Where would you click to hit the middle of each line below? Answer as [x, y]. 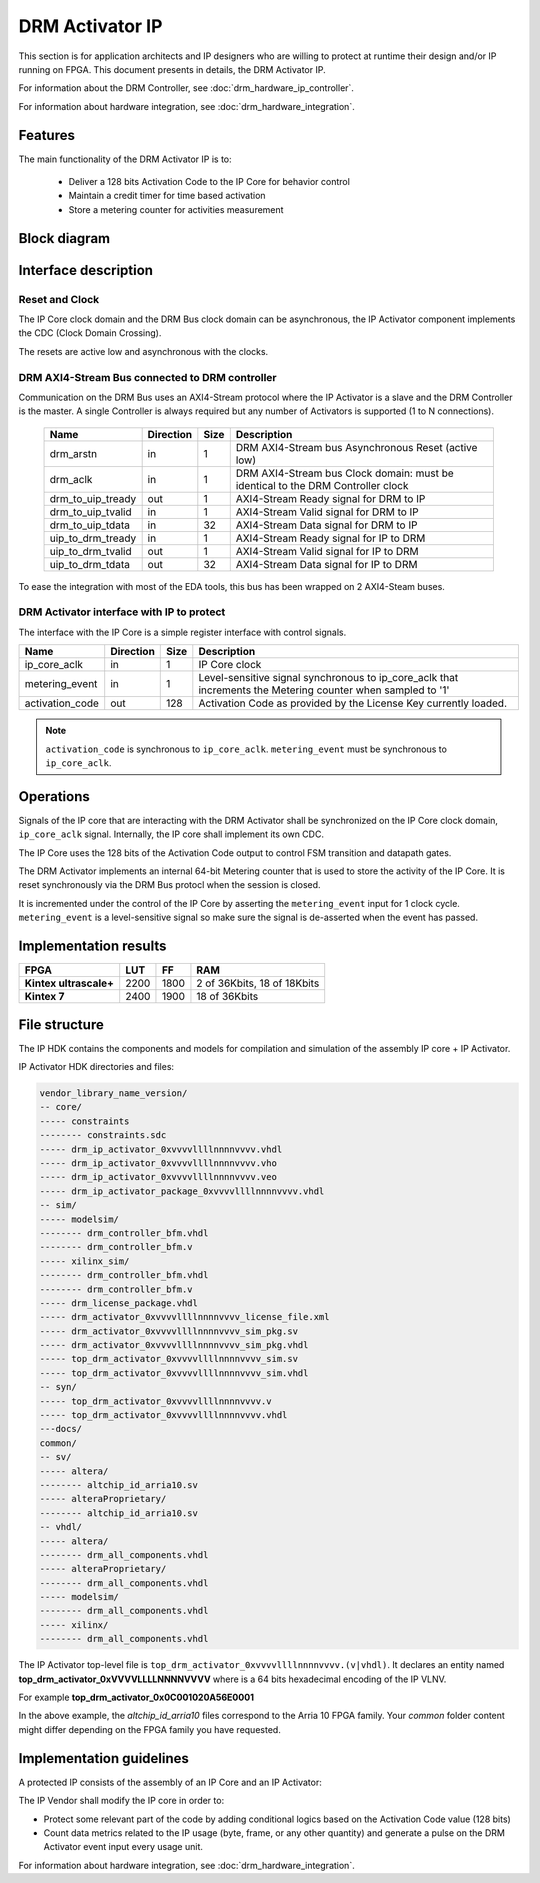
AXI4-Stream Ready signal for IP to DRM [330, 538]
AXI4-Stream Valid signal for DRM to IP [327, 512]
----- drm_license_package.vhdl [119, 1303]
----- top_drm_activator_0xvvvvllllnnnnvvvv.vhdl [163, 1415]
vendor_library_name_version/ [113, 1093]
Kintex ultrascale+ [69, 983]
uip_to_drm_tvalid [90, 551]
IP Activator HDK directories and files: [96, 1067]
